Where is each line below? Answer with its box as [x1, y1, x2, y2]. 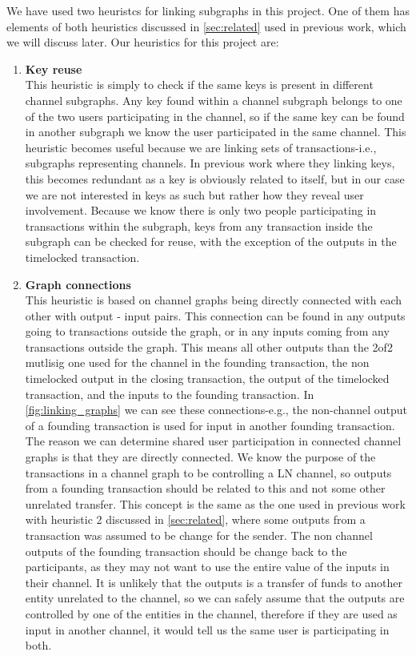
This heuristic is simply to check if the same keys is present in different [25, 76, 374, 93]
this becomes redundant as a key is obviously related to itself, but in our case [25, 170, 405, 187]
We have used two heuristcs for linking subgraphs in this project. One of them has [6, 2, 410, 18]
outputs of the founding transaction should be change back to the [25, 542, 347, 559]
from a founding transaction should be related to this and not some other [25, 480, 386, 497]
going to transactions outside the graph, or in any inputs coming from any [25, 323, 390, 340]
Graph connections [25, 276, 131, 292]
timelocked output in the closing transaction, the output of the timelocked [25, 370, 390, 387]
